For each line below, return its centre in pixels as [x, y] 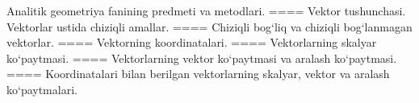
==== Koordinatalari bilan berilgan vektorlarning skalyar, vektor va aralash [198, 74]
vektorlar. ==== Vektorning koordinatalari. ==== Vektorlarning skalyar [192, 42]
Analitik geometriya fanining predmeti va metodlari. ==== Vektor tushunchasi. [206, 10]
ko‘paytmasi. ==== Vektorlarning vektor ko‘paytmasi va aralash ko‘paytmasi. [202, 58]
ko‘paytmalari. [42, 89]
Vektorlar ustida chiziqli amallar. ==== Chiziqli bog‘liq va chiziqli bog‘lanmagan [209, 26]
